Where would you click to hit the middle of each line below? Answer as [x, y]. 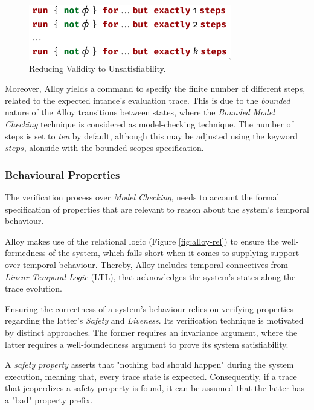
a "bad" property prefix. [49, 399]
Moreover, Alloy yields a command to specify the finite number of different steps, [155, 88]
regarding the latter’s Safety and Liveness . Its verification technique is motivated [154, 320]
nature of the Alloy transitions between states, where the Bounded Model [140, 112]
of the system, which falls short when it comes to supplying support [174, 253]
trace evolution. [34, 288]
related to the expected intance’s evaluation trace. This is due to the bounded [148, 100]
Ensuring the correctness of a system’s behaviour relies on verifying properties [149, 308]
